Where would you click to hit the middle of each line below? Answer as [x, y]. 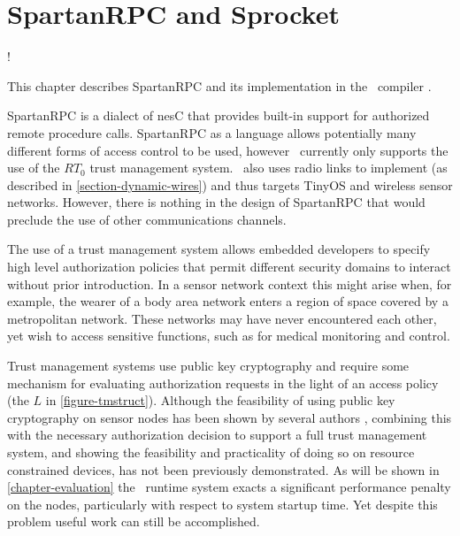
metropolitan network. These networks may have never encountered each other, [222, 318]
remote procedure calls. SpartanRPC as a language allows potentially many [212, 132]
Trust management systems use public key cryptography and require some [208, 366]
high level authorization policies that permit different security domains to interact [229, 267]
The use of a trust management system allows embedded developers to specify [219, 249]
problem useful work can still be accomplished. [134, 521]
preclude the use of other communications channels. [147, 219]
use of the [34, 168]
